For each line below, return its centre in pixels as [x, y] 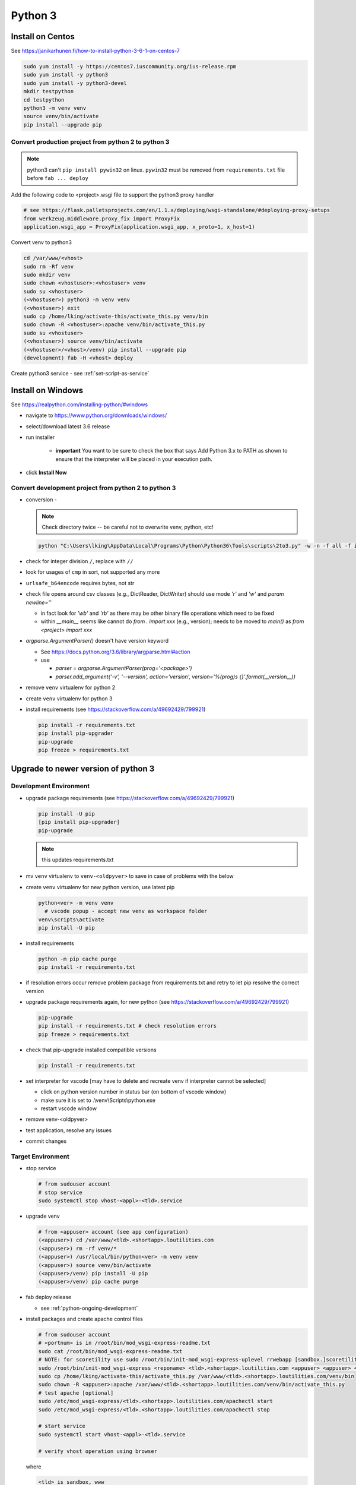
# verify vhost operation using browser [98, 1451]
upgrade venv [43, 1216]
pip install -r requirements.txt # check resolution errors [128, 1026]
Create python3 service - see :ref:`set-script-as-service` [80, 373]
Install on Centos [43, 37]
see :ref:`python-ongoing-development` [89, 1308]
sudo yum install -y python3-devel [75, 83]
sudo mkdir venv [47, 275]
